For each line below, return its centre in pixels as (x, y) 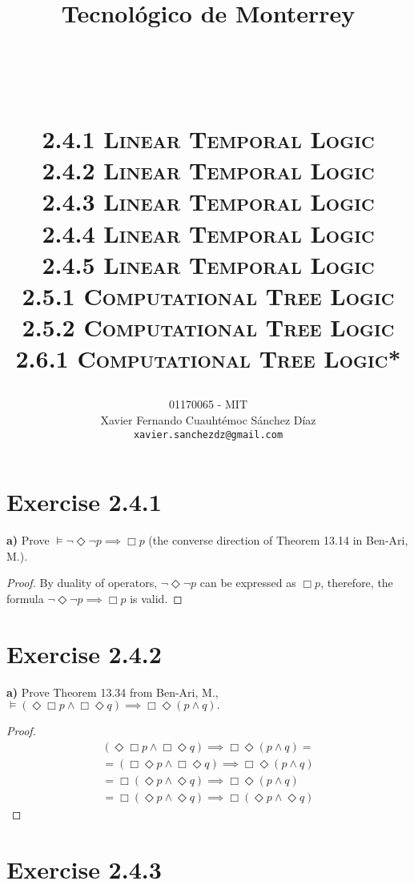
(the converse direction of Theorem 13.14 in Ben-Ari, (278, 540)
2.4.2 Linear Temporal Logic (208, 170)
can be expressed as (248, 583)
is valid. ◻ (156, 598)
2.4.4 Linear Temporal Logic (208, 233)
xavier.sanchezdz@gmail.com (208, 434)
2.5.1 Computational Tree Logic (208, 295)
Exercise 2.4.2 (84, 653)
